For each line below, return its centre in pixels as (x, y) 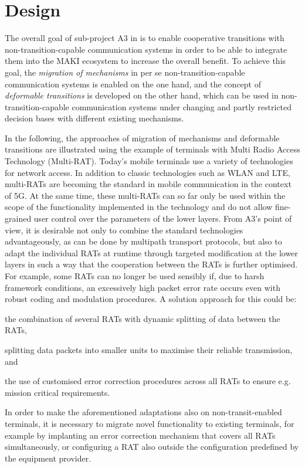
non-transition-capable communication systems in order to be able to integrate (146, 49)
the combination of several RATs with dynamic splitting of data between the (143, 318)
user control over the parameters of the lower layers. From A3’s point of (163, 218)
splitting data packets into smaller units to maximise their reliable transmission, (149, 349)
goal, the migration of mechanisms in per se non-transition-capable (125, 72)
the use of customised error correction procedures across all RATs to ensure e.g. (148, 381)
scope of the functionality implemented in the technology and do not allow (139, 207)
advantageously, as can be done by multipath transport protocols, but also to (143, 241)
